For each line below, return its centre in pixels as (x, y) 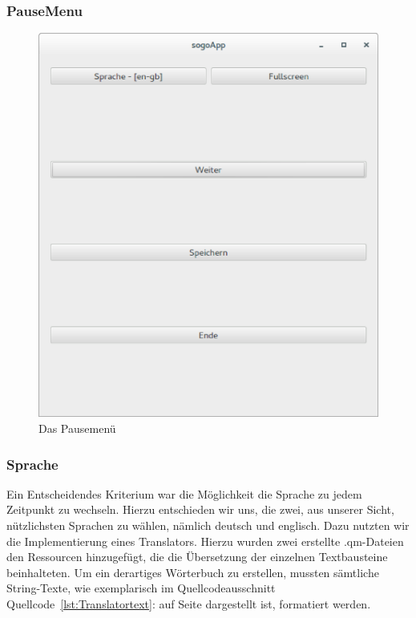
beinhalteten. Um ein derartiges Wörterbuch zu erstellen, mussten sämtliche (193, 572)
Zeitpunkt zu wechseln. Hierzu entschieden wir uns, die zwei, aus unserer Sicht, (200, 509)
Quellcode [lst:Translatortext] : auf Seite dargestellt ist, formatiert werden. (189, 604)
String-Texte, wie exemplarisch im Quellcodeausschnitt (141, 588)
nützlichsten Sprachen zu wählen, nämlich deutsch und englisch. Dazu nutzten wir (208, 525)
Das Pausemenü (77, 428)
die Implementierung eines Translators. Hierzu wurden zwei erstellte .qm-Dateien (205, 541)
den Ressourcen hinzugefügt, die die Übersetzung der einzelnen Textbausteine (197, 557)
